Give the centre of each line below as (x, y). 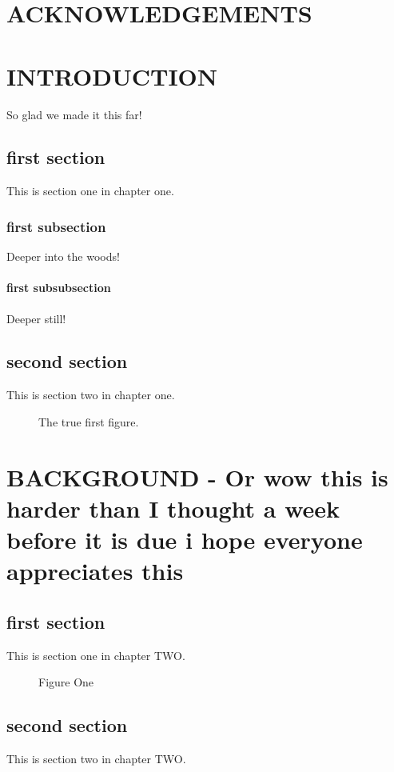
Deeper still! (36, 318)
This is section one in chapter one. (90, 191)
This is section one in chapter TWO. (96, 655)
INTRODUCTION (112, 76)
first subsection (56, 226)
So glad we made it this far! (74, 114)
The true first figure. (89, 421)
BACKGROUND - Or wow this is (197, 476)
